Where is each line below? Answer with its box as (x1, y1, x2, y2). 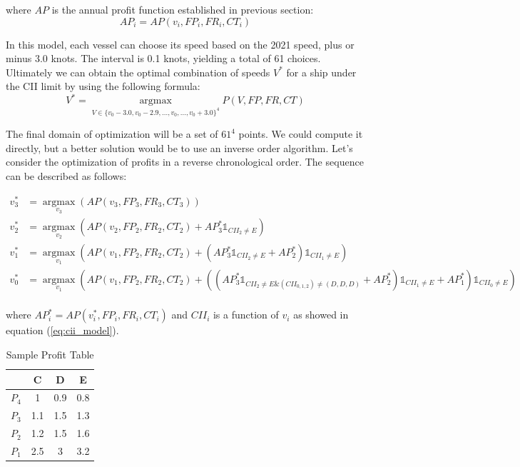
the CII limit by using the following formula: (6, 79, 200, 94)
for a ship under (286, 64, 357, 79)
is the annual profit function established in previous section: (51, 2, 314, 16)
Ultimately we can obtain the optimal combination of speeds (6, 64, 270, 79)
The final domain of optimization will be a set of (6, 126, 218, 141)
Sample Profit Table (6, 346, 94, 361)
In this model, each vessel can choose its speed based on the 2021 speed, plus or (6, 36, 355, 51)
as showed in (293, 307, 349, 322)
